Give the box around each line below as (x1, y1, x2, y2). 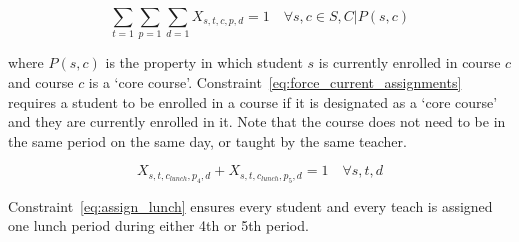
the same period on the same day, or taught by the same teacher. (8, 130, 407, 151)
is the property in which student (105, 52, 303, 73)
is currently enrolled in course (318, 52, 501, 73)
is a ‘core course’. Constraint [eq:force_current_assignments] (88, 71, 462, 92)
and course (8, 71, 74, 92)
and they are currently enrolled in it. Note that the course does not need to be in (8, 111, 506, 132)
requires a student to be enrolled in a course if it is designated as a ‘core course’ (8, 91, 498, 112)
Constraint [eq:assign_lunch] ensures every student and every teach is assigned (8, 195, 493, 216)
